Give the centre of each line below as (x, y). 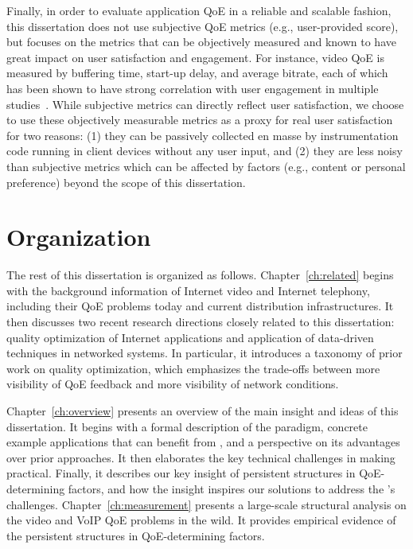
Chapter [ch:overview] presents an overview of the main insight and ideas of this (203, 411)
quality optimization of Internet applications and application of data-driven (190, 337)
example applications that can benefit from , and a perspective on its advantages (203, 442)
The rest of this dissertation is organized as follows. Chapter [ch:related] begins (200, 275)
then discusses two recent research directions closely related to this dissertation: (201, 322)
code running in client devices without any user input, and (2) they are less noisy (205, 151)
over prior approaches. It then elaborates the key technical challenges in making (201, 457)
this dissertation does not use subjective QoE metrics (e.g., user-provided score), (203, 26)
